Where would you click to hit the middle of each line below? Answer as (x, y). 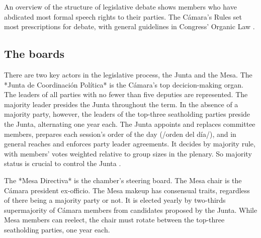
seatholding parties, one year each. (57, 229)
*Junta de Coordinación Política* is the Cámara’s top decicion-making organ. (124, 84)
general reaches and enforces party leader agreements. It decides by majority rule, (130, 144)
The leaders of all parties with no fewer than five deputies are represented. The (126, 94)
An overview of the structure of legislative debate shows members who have (120, 7)
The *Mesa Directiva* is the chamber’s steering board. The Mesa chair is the (123, 180)
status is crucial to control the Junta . (63, 163)
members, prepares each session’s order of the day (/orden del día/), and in (120, 134)
